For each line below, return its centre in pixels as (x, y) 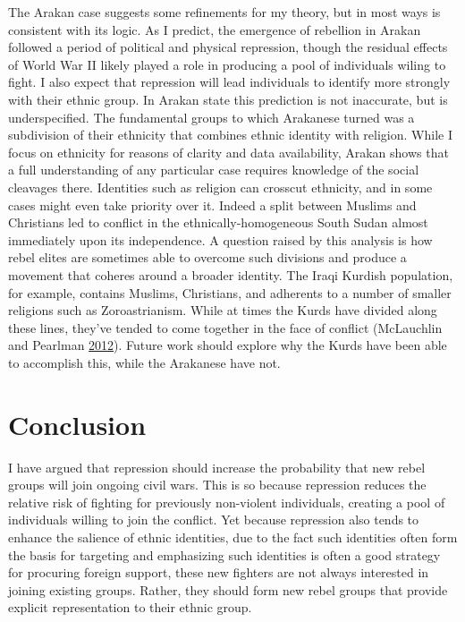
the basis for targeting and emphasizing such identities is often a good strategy (224, 554)
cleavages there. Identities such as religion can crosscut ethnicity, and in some (220, 187)
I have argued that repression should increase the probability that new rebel (217, 467)
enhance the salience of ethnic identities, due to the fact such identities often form (233, 537)
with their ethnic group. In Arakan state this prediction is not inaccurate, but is (228, 99)
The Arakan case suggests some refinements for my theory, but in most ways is (224, 12)
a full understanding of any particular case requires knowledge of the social (214, 170)
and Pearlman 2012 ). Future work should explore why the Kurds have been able (228, 345)
